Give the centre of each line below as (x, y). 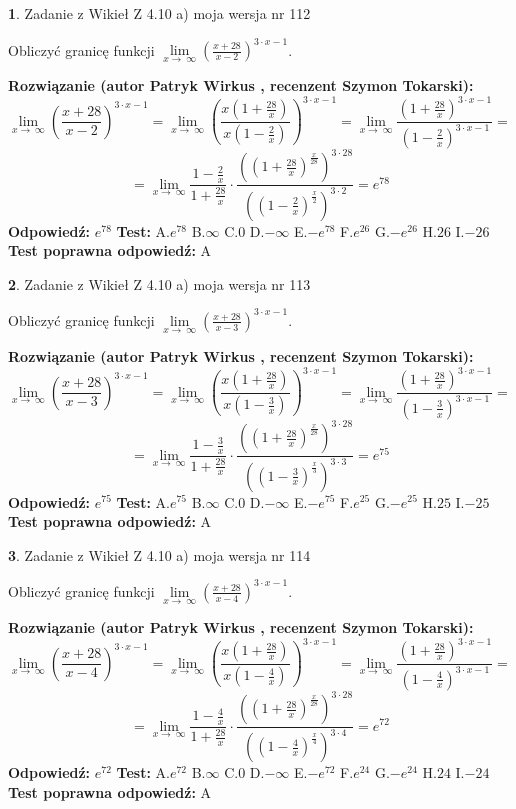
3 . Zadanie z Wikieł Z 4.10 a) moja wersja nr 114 (159, 554)
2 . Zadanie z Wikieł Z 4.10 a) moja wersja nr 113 (159, 283)
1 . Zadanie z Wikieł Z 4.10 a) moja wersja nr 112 (159, 13)
